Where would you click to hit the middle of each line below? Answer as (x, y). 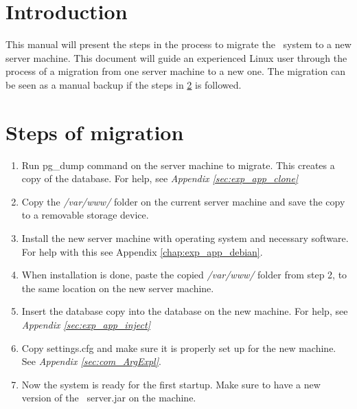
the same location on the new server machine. (118, 288)
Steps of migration (95, 132)
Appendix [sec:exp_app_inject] (86, 324)
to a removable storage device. (85, 215)
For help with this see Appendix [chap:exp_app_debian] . (142, 251)
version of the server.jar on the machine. (109, 398)
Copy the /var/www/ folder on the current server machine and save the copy (183, 201)
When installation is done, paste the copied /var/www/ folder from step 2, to (184, 275)
